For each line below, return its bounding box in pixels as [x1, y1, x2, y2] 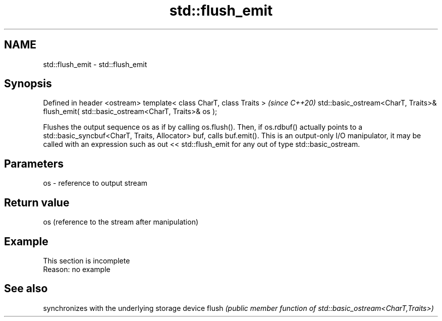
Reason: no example [43, 264, 111, 274]
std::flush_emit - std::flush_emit [43, 60, 147, 69]
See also [4, 282, 48, 295]
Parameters [4, 157, 64, 170]
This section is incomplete [43, 256, 130, 265]
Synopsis [4, 77, 52, 90]
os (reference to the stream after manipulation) [43, 218, 199, 227]
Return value [4, 196, 70, 209]
